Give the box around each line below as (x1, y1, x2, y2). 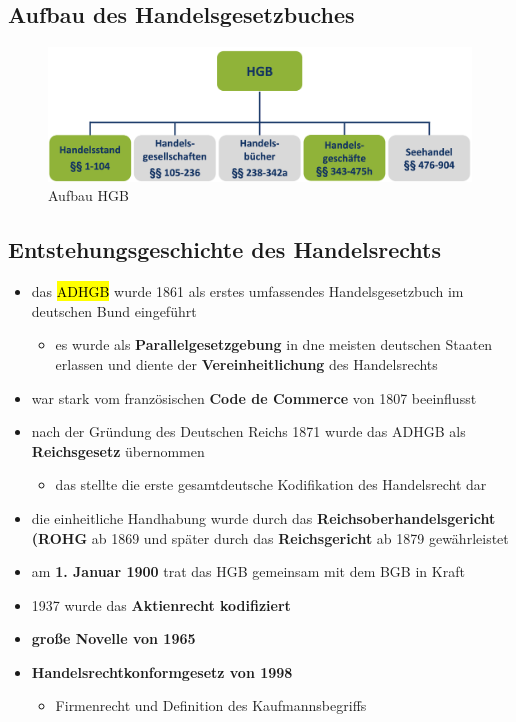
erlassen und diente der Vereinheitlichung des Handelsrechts (55, 353, 438, 374)
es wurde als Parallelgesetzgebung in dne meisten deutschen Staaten (55, 334, 493, 355)
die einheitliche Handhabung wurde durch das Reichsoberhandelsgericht (31, 507, 496, 528)
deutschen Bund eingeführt (31, 300, 197, 321)
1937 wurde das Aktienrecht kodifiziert (31, 594, 291, 615)
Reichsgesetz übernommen (31, 440, 205, 461)
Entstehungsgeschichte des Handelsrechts (8, 234, 441, 265)
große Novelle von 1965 (31, 628, 196, 649)
